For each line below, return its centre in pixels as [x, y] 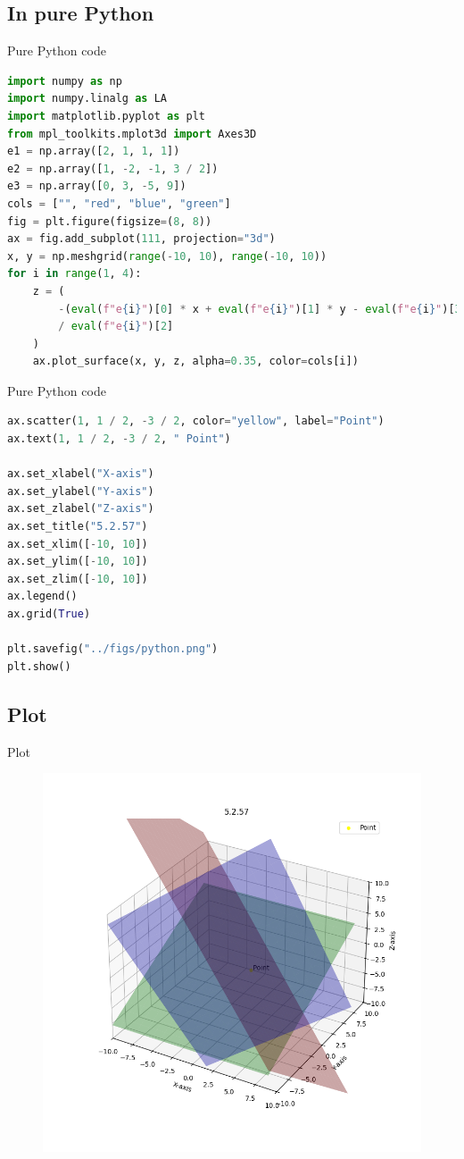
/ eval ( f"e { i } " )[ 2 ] [116, 327]
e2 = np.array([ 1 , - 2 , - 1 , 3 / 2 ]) [113, 168]
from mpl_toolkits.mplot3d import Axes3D [132, 134]
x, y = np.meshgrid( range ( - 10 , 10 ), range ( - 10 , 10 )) [167, 256]
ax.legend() [42, 596]
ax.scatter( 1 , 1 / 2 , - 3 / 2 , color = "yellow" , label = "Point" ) [196, 421]
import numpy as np [65, 81]
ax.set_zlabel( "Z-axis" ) [81, 509]
